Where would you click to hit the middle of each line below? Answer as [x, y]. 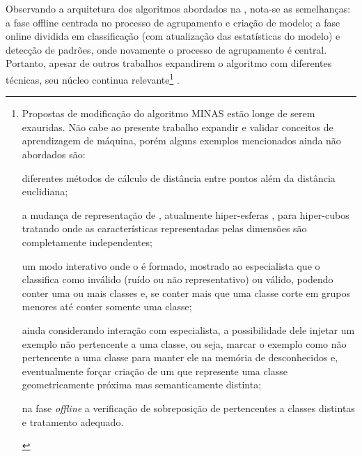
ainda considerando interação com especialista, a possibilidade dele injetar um [188, 329]
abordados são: [54, 154]
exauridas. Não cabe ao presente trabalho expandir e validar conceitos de [178, 127]
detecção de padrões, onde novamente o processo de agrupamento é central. [166, 49]
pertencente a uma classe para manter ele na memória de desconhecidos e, [180, 357]
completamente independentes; [87, 242]
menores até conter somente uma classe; [107, 306]
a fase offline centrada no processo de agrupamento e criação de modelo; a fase [173, 22]
